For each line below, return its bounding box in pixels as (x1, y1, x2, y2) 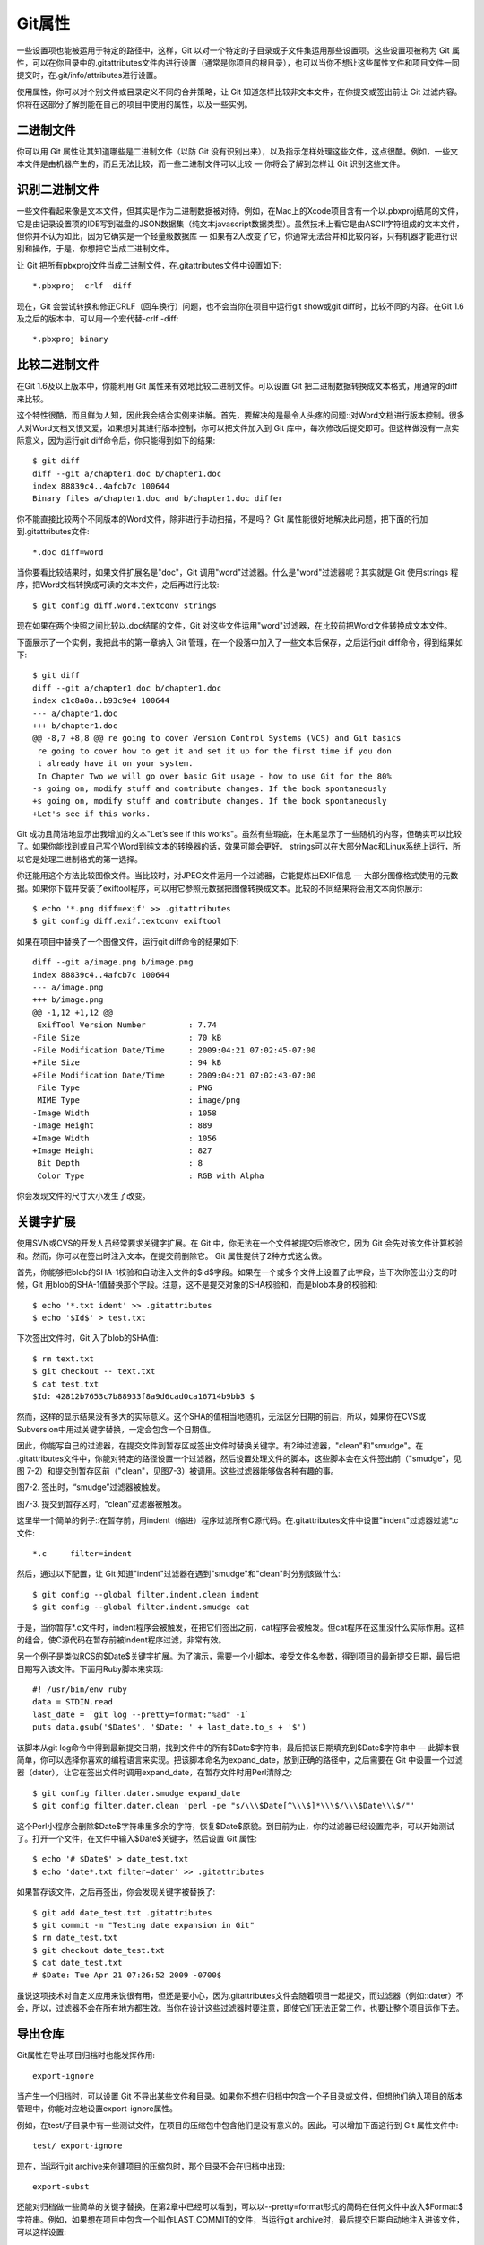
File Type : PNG (37, 1083, 212, 1093)
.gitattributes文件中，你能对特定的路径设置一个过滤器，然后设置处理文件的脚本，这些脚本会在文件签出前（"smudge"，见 (16, 1453, 462, 1464)
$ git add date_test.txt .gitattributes (32, 1907, 212, 1917)
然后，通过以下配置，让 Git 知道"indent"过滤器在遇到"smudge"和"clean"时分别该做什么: (16, 1568, 341, 1580)
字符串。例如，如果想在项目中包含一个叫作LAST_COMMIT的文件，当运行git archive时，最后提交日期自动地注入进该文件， (16, 2214, 465, 2224)
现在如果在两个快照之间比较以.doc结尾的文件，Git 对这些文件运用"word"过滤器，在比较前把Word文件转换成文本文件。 (16, 621, 453, 631)
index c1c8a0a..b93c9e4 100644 (32, 696, 170, 706)
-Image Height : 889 (32, 1121, 212, 1131)
